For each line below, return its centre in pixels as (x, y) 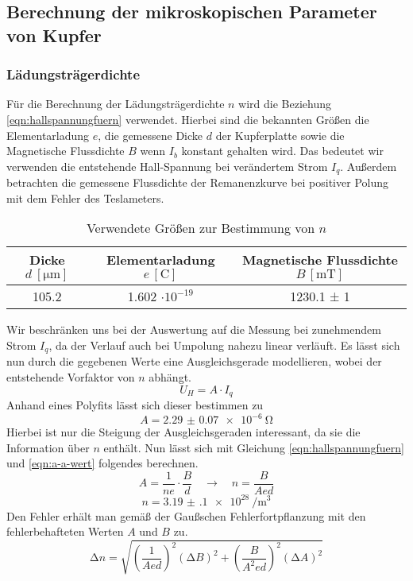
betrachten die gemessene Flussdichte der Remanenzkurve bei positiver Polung (197, 182)
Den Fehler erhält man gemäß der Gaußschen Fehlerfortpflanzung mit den (186, 515)
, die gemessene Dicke (151, 135)
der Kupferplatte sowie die (280, 135)
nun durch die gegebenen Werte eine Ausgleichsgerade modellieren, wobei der (194, 361)
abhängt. (170, 377)
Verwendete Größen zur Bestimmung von (201, 228)
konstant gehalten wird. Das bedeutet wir (282, 151)
